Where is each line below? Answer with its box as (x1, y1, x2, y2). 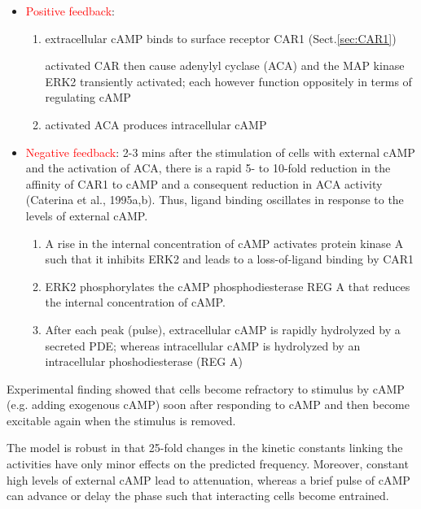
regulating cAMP (45, 89, 131, 106)
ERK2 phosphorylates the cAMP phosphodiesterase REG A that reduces (45, 277, 410, 294)
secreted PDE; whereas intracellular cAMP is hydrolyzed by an (45, 337, 361, 354)
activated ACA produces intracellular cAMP (45, 115, 267, 133)
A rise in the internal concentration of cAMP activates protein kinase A (45, 234, 404, 251)
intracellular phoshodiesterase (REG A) (45, 353, 243, 370)
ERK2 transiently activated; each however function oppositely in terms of (45, 72, 412, 89)
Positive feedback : (25, 2, 115, 19)
